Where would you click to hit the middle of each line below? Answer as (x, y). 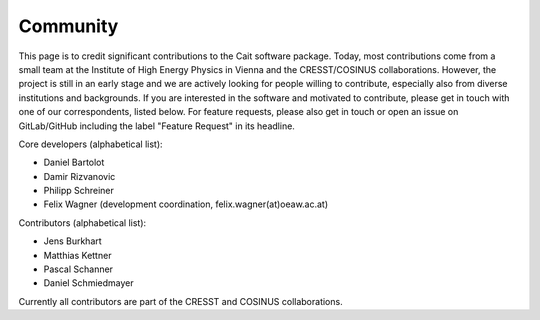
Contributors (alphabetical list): (82, 222)
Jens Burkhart (72, 241)
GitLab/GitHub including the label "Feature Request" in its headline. (156, 126)
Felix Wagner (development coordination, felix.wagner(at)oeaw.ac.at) (186, 204)
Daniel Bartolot (74, 162)
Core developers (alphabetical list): (91, 144)
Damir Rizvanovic (79, 176)
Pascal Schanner (78, 269)
